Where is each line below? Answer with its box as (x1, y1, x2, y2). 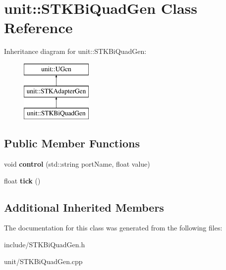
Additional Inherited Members (4, 199, 164, 215)
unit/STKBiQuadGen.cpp (4, 256, 83, 266)
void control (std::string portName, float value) (4, 159, 150, 169)
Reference (4, 17, 73, 38)
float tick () (4, 175, 41, 185)
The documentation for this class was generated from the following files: (4, 223, 223, 233)
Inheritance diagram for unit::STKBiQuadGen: (4, 46, 147, 56)
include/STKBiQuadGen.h (4, 239, 85, 250)
